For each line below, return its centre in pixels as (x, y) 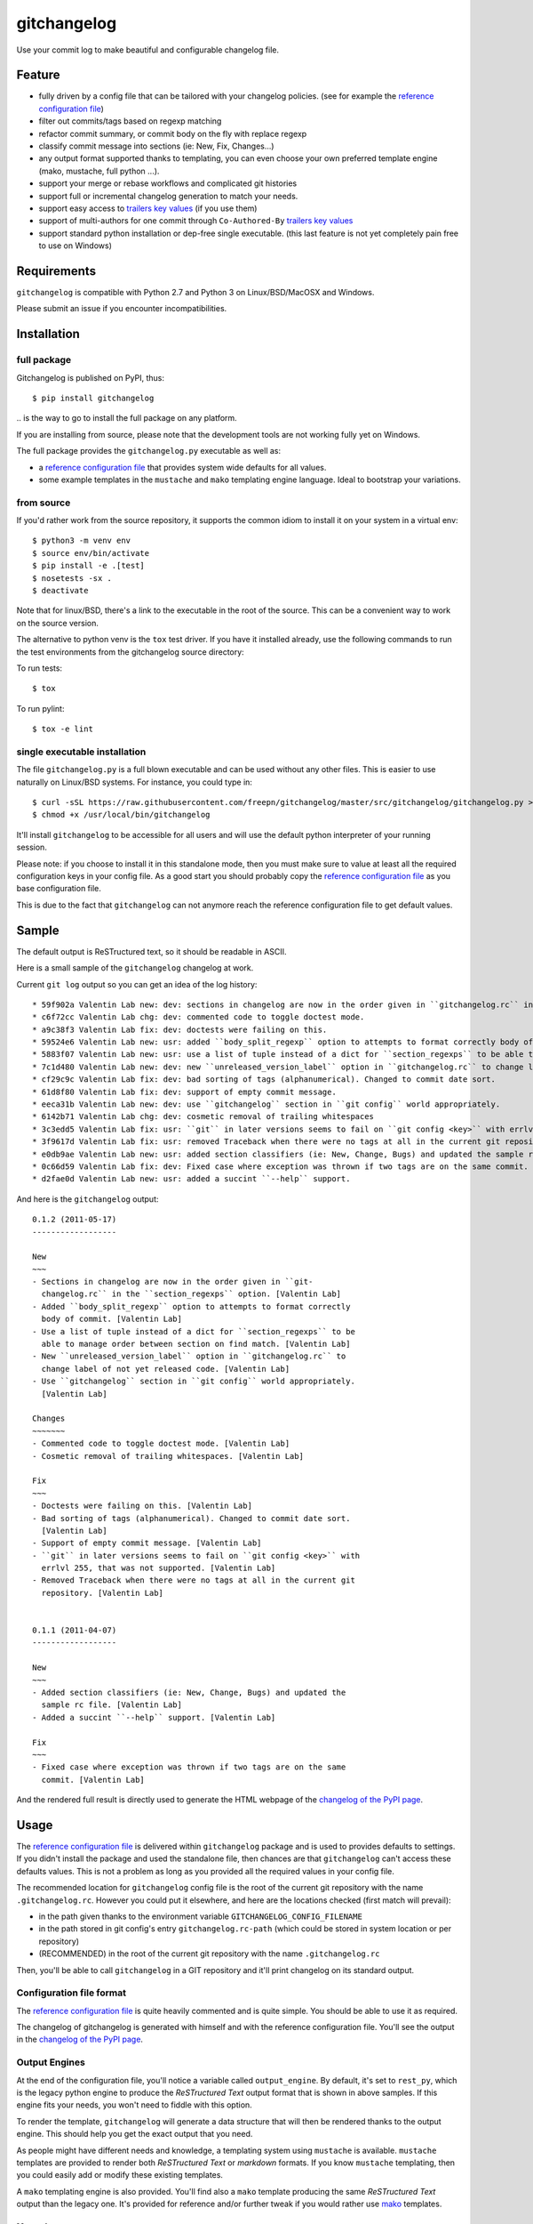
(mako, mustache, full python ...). (99, 171)
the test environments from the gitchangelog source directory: (130, 652)
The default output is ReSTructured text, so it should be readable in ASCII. (151, 951)
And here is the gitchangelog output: (88, 1199)
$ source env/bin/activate (91, 553)
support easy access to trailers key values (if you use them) (148, 208)
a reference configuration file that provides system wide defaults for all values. (183, 467)
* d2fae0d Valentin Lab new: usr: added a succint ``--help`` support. (191, 1179)
